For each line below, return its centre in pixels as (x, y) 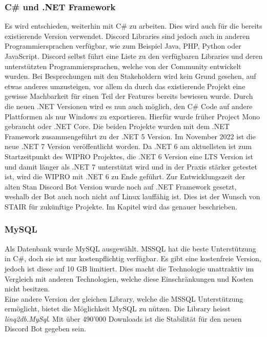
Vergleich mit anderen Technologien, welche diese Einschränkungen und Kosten (129, 278)
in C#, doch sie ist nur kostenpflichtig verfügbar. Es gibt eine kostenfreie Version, (133, 258)
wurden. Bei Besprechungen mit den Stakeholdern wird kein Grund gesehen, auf (130, 76)
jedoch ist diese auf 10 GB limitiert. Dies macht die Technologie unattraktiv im (129, 268)
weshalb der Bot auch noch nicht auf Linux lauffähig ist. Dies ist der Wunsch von (132, 196)
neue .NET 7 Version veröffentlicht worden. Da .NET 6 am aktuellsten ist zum (128, 146)
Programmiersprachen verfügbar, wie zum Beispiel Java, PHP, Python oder (123, 46)
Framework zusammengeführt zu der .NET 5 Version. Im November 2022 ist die (130, 136)
